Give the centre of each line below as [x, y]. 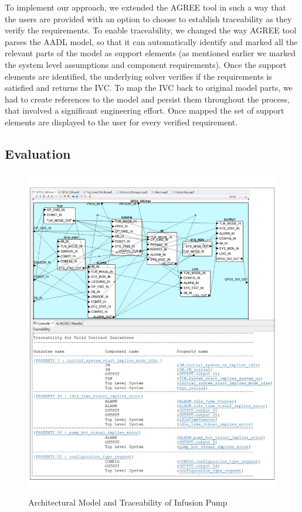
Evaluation [38, 153]
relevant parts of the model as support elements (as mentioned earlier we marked [150, 53]
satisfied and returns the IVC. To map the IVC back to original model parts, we [149, 88]
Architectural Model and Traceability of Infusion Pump [128, 502]
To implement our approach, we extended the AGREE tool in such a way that [145, 7]
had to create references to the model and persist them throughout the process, [147, 99]
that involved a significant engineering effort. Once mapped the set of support [145, 110]
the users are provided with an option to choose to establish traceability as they [148, 18]
